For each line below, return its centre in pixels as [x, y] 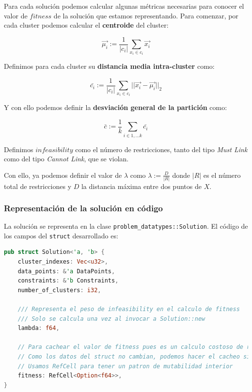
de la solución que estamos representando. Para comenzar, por [146, 15]
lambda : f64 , [39, 328]
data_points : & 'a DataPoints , [66, 271]
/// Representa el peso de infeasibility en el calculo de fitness [129, 309]
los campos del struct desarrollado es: [61, 235]
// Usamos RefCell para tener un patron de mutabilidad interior [125, 366]
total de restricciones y [38, 186]
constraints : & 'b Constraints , [68, 281]
